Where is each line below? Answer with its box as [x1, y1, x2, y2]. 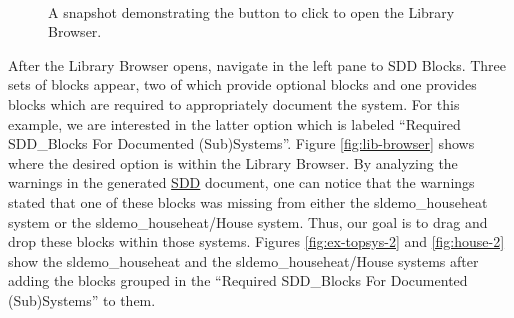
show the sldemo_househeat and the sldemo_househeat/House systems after [8, 250, 479, 271]
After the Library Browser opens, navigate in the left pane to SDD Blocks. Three [8, 54, 507, 75]
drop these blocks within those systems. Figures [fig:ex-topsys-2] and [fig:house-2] [8, 231, 505, 252]
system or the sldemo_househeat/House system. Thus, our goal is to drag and [8, 211, 488, 232]
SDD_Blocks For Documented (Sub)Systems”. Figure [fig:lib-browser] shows [8, 133, 475, 154]
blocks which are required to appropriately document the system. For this [8, 93, 460, 114]
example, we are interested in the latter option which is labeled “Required [8, 113, 461, 134]
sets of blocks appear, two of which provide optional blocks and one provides [8, 74, 477, 95]
